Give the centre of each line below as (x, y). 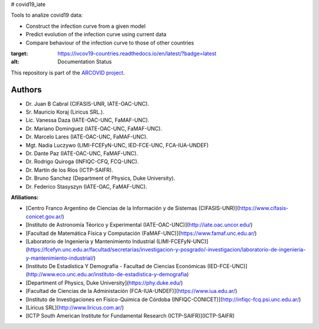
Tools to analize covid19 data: (47, 15)
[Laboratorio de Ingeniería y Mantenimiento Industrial (90, 241)
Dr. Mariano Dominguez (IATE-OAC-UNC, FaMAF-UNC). (94, 128)
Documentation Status (85, 62)
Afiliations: (25, 197)
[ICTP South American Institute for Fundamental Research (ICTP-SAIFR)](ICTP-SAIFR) (130, 316)
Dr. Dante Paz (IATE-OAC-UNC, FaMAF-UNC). (82, 153)
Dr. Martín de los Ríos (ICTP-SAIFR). (69, 170)
